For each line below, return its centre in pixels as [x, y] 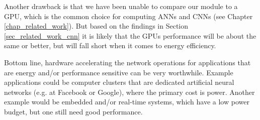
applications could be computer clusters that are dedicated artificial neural [119, 82]
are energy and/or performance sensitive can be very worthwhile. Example [119, 72]
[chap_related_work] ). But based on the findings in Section [96, 26]
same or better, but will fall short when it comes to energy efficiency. [110, 45]
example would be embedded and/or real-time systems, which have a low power [127, 102]
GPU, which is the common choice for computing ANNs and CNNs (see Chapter [128, 16]
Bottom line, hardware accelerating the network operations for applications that [127, 62]
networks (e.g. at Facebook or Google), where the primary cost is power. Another [129, 92]
